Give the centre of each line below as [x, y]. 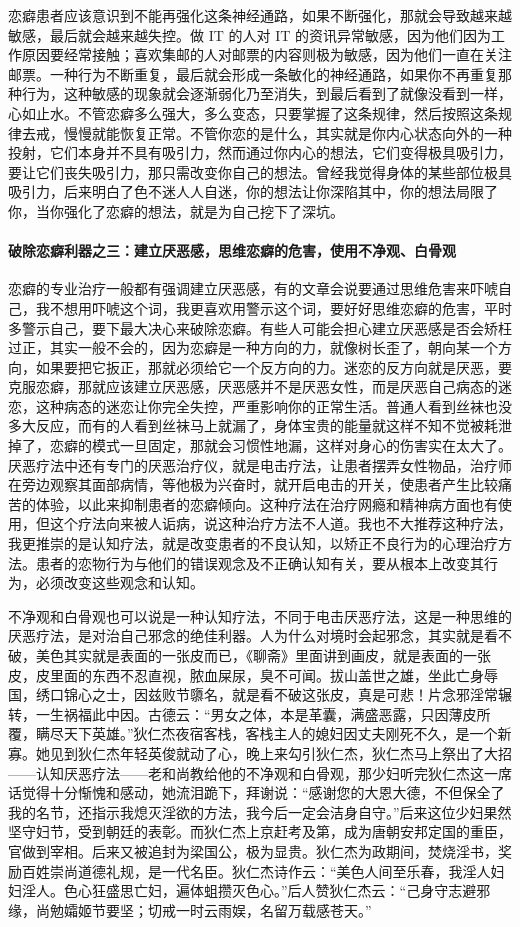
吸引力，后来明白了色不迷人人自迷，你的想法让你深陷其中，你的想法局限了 [253, 191]
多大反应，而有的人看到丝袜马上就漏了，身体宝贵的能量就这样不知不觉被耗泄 [260, 425]
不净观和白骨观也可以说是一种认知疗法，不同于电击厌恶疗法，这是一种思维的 [260, 615]
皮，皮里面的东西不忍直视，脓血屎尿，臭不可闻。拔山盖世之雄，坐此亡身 [246, 674]
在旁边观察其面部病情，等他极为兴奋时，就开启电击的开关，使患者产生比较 [253, 484]
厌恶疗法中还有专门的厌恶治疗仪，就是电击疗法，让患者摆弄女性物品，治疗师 [260, 464]
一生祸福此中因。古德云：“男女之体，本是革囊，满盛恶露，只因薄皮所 [263, 713]
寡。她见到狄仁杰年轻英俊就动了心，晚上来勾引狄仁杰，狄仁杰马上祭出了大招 [260, 752]
